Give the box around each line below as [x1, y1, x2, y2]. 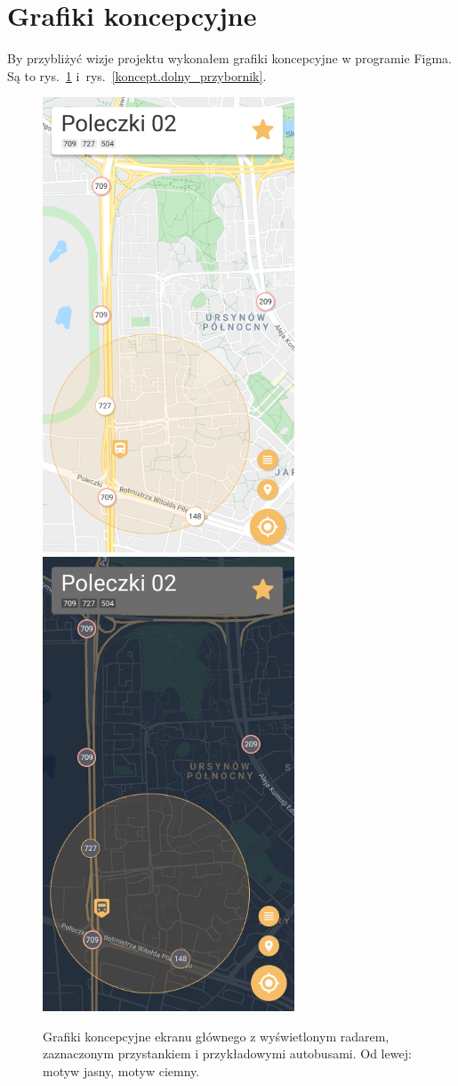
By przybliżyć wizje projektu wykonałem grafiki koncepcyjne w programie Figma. [7, 49, 452, 68]
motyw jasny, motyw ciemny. [43, 1061, 200, 1080]
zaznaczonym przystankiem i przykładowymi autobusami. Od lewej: [43, 1044, 412, 1063]
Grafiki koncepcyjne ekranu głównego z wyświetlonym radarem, [43, 1026, 390, 1045]
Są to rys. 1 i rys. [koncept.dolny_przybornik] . [7, 66, 267, 85]
